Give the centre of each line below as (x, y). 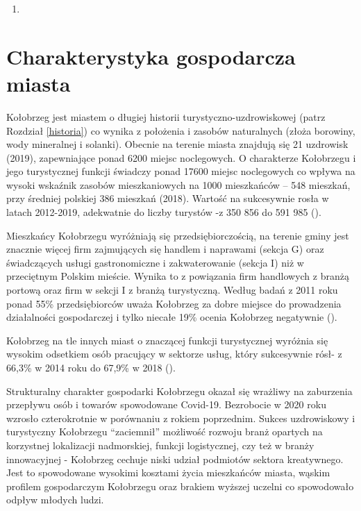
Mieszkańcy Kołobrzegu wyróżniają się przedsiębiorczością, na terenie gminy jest (178, 235)
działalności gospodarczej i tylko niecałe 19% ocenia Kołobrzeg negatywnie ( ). (172, 317)
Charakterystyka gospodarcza (151, 56)
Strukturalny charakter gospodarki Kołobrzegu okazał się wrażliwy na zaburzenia (179, 391)
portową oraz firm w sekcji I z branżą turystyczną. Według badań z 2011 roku (172, 290)
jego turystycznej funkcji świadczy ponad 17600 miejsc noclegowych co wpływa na (181, 171)
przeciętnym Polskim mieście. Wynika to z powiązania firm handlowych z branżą (178, 276)
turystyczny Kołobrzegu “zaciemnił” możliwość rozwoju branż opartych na (165, 432)
